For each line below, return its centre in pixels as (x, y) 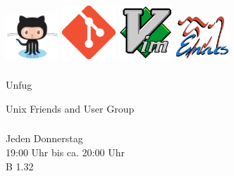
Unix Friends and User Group (70, 108)
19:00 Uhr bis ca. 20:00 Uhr (65, 152)
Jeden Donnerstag (44, 138)
